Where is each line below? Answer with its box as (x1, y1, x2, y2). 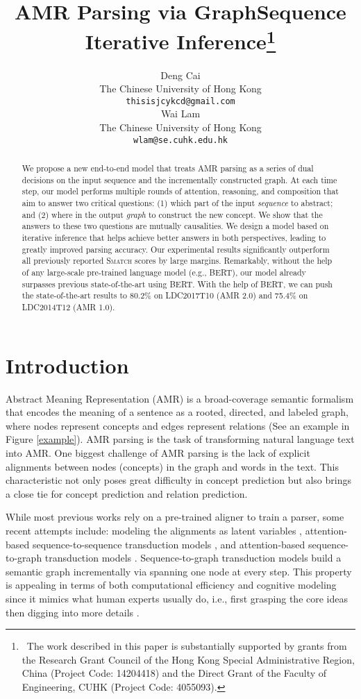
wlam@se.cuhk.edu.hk (133, 135, 228, 145)
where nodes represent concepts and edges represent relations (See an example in (6, 418, 350, 432)
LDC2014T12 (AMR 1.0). (22, 301, 115, 312)
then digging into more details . (6, 605, 140, 619)
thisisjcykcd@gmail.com (126, 96, 235, 106)
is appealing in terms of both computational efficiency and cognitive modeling (6, 578, 337, 592)
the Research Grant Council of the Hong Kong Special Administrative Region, (22, 652, 355, 666)
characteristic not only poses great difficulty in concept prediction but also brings (6, 473, 351, 487)
